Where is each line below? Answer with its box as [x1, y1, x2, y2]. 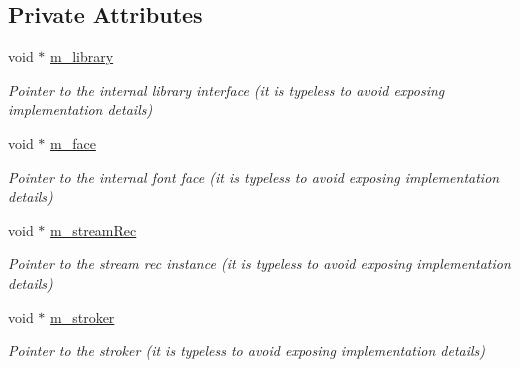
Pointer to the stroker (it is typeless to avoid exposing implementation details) [8, 340, 486, 361]
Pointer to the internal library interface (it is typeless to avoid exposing [8, 79, 445, 100]
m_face [50, 132, 96, 153]
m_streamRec [50, 219, 137, 240]
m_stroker [50, 306, 115, 327]
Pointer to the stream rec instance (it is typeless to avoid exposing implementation [8, 253, 511, 274]
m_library [50, 46, 114, 67]
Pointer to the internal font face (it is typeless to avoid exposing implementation [8, 166, 500, 187]
